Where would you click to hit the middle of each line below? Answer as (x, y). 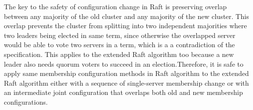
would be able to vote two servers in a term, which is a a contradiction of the (119, 45)
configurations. (26, 101)
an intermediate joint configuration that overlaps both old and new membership (124, 92)
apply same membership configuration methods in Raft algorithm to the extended (126, 73)
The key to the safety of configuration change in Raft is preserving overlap (115, 6)
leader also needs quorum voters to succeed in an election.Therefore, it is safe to (124, 64)
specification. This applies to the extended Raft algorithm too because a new (119, 54)
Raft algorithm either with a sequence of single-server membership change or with (126, 82)
